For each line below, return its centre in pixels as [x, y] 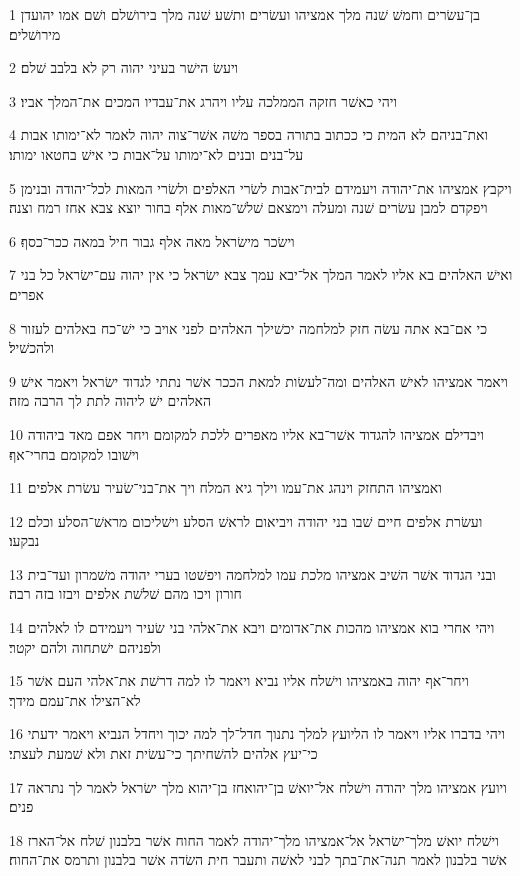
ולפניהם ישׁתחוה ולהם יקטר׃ [85, 646]
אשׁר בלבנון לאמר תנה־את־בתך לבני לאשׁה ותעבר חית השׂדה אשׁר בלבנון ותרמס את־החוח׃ [258, 859]
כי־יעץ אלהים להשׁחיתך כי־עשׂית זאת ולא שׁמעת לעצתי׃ [163, 753]
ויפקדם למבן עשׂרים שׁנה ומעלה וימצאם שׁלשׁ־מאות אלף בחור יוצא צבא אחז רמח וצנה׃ [248, 207]
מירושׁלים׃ [35, 33]
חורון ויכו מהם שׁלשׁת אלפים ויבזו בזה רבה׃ [125, 593]
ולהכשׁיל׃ [32, 347]
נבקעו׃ [24, 540]
